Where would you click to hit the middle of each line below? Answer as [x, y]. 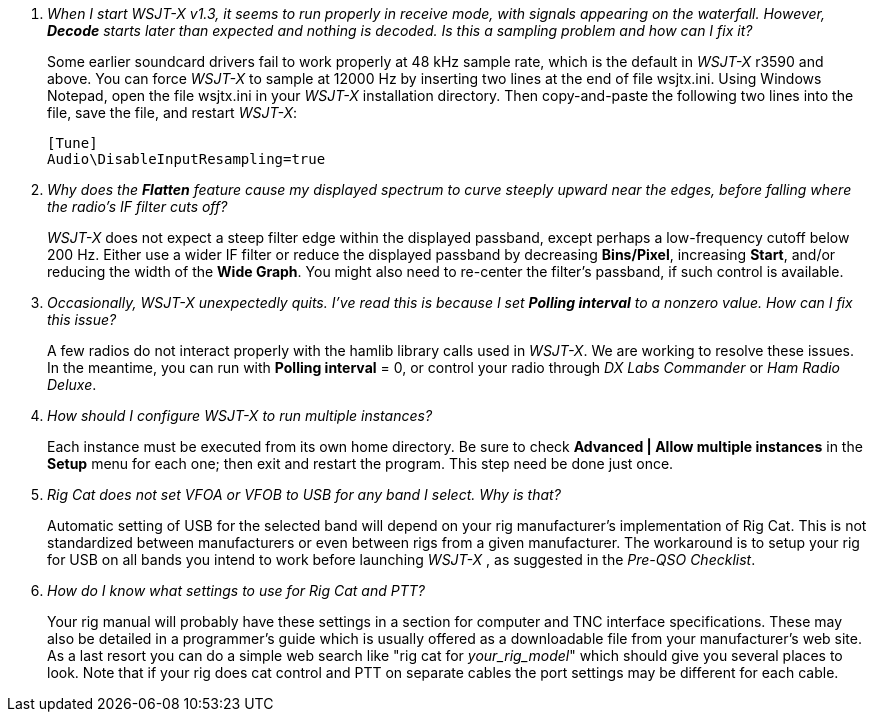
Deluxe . [72, 384]
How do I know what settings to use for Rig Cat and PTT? [236, 590]
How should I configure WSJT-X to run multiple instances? [240, 415]
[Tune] [72, 143]
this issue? [82, 319]
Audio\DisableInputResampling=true [186, 159]
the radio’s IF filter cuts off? [137, 206]
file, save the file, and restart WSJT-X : [172, 112]
